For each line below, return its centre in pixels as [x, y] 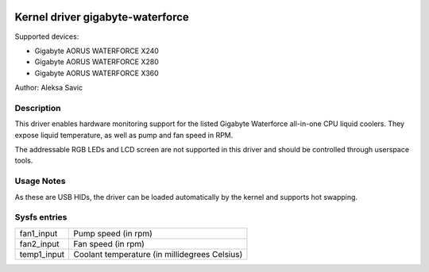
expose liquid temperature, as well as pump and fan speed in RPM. [124, 135]
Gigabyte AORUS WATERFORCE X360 [97, 73]
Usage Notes [40, 181]
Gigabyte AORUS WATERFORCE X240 [97, 51]
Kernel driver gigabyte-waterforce [102, 17]
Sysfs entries [41, 217]
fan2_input [39, 243]
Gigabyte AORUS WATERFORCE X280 [97, 62]
